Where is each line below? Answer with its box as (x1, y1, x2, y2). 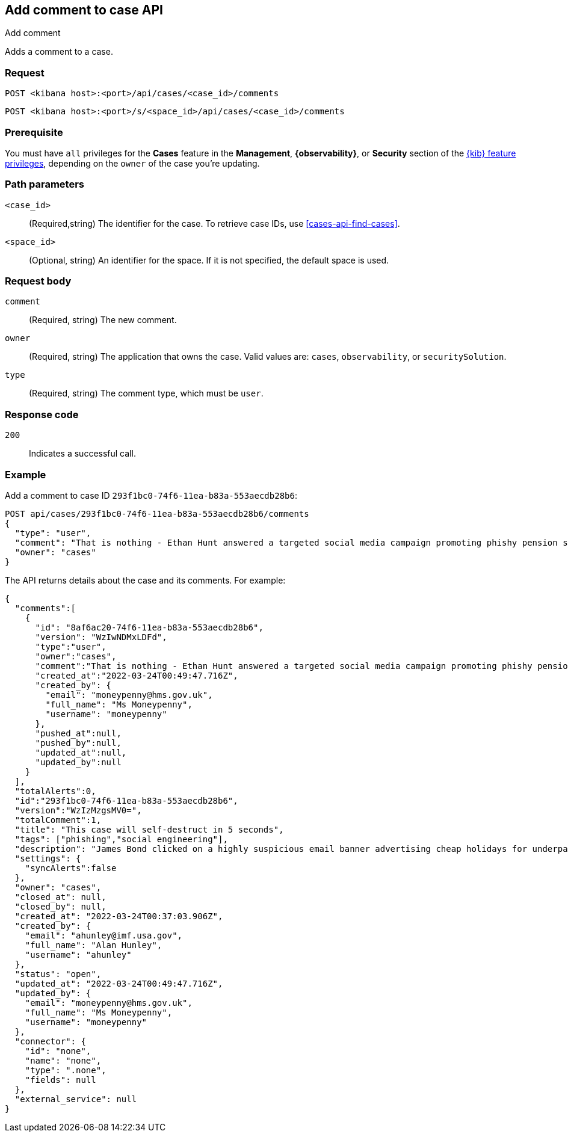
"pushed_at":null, (35, 728, 122, 738)
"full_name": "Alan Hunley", (25, 940, 162, 950)
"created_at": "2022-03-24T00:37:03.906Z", (14, 911, 223, 921)
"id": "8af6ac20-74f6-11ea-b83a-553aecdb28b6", (35, 622, 264, 632)
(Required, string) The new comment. (29, 315, 177, 325)
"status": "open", (14, 969, 102, 979)
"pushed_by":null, (35, 738, 122, 748)
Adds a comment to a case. (5, 46, 113, 57)
